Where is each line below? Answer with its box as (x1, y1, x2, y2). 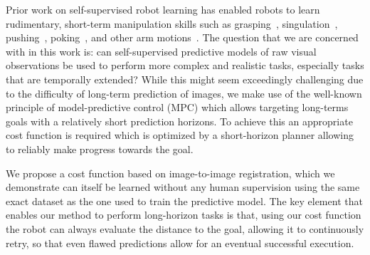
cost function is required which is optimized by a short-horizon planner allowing (6, 127, 354, 142)
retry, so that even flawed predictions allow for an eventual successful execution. (6, 235, 354, 250)
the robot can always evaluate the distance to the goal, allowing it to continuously (6, 221, 364, 236)
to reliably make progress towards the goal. (6, 141, 194, 156)
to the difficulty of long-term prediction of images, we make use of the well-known (6, 85, 362, 100)
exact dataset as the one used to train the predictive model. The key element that (6, 193, 363, 208)
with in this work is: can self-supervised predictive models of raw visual (6, 43, 317, 58)
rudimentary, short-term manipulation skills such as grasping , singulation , (6, 16, 338, 31)
